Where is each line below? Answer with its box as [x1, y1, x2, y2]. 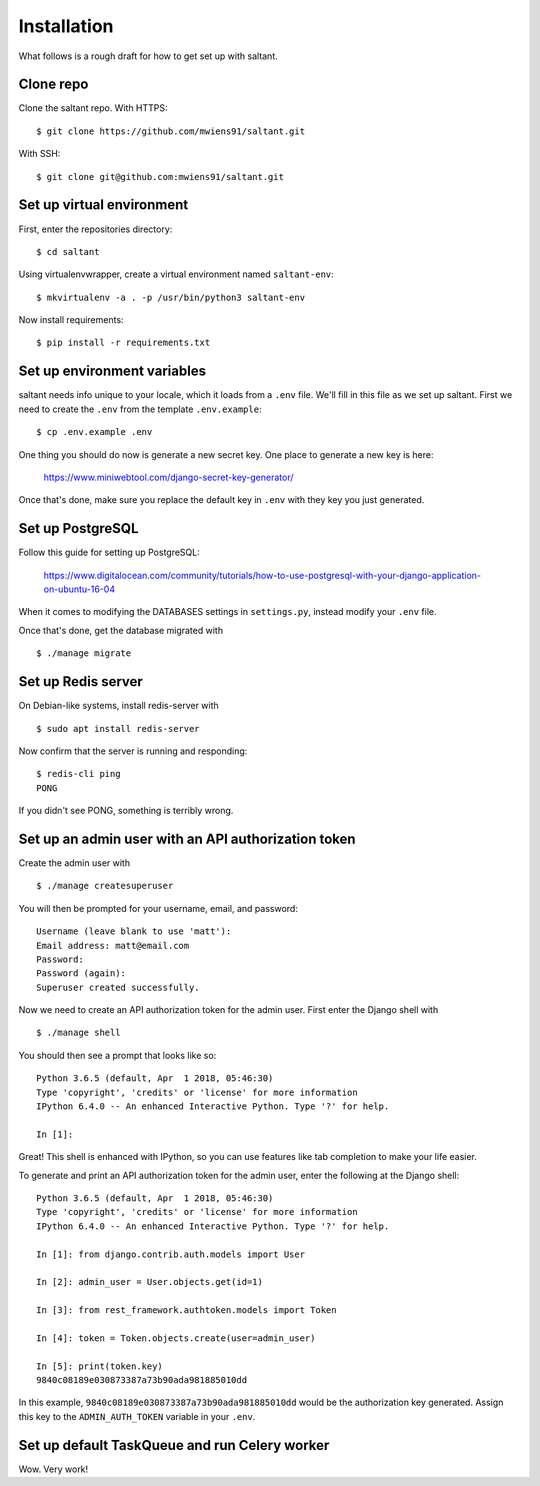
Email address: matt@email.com [36, 940, 190, 951]
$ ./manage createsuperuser [36, 880, 174, 892]
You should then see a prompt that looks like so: [18, 1049, 217, 1061]
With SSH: [18, 148, 61, 160]
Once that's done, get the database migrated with [18, 624, 224, 636]
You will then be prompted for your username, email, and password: [18, 902, 299, 914]
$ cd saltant [36, 246, 100, 257]
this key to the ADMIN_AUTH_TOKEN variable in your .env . [18, 1410, 256, 1422]
